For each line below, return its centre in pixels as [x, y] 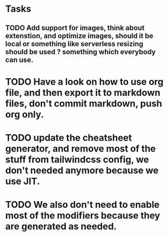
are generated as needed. [61, 227]
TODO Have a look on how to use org [85, 82]
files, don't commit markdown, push [84, 103]
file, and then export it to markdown [83, 92]
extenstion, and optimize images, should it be [79, 36]
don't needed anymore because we [82, 170]
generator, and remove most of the [81, 148]
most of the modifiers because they [83, 216]
